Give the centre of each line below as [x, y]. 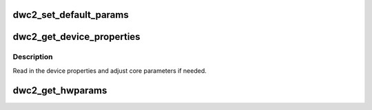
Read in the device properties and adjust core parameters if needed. [110, 70]
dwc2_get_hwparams [60, 90]
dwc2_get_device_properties [76, 37]
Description [33, 57]
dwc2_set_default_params [71, 15]
